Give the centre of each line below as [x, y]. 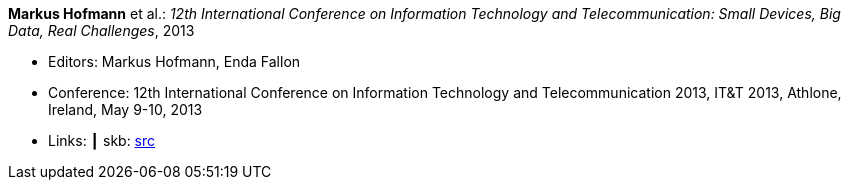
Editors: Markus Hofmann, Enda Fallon [174, 61]
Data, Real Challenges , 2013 [101, 30]
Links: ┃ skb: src [102, 140]
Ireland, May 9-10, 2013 [125, 109]
